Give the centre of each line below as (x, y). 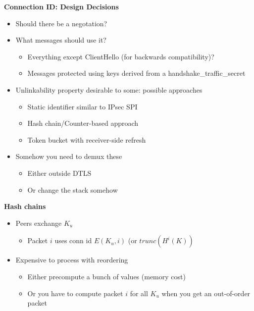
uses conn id (73, 240)
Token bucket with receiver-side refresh (87, 139)
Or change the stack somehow (73, 189)
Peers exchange (39, 223)
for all (139, 293)
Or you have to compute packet (75, 293)
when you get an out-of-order (206, 293)
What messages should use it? (61, 40)
